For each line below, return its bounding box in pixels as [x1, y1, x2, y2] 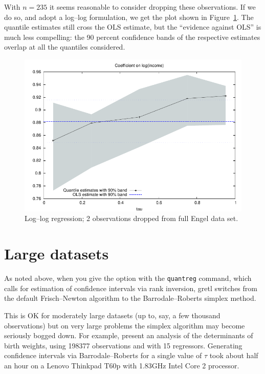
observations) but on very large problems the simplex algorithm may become [4, 320, 245, 331]
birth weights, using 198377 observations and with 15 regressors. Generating [4, 340, 242, 350]
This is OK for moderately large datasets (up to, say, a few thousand [4, 310, 220, 320]
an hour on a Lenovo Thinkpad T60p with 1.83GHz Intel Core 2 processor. [4, 360, 239, 370]
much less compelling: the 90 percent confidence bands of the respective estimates [4, 31, 260, 42]
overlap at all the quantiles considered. [4, 41, 125, 52]
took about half [209, 350, 258, 361]
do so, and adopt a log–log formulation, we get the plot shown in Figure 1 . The [4, 11, 254, 22]
